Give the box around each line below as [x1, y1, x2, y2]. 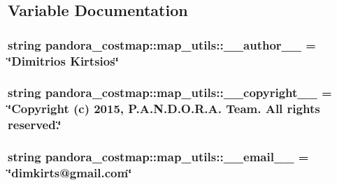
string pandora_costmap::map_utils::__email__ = [8, 148, 309, 165]
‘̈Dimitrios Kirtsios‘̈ [8, 52, 119, 69]
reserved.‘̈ [8, 116, 62, 133]
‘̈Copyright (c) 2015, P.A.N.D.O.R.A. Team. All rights [8, 100, 320, 117]
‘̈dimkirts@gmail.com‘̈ [8, 164, 132, 182]
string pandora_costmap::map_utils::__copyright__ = [8, 84, 332, 101]
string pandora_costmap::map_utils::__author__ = [8, 36, 316, 53]
